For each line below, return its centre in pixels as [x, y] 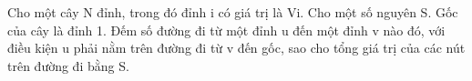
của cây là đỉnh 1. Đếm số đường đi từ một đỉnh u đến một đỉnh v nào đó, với [226, 30]
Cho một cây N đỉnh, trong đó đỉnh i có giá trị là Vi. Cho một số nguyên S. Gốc [233, 12]
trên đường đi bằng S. [68, 65]
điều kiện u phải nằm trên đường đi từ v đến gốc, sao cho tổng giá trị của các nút [236, 48]
